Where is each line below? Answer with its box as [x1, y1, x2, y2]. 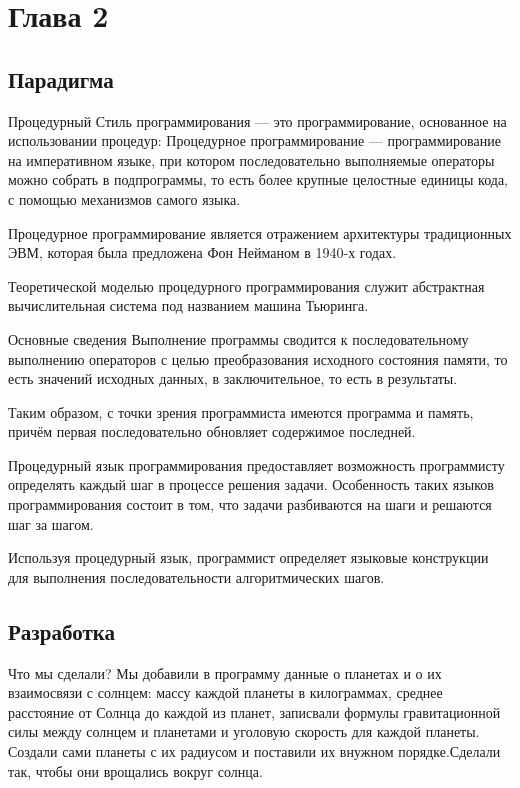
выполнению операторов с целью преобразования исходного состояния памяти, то [8, 348, 508, 369]
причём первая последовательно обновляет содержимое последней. [8, 421, 416, 442]
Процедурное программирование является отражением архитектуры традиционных [8, 222, 512, 243]
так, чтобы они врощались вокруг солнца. [8, 760, 263, 781]
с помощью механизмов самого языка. [8, 188, 241, 209]
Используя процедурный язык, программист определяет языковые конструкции [8, 547, 489, 568]
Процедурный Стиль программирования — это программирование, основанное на [8, 110, 507, 131]
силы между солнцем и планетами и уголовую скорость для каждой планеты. [8, 721, 480, 742]
